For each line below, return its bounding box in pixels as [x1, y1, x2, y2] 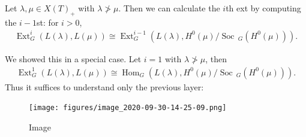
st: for [37, 16, 59, 28]
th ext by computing [226, 2, 301, 14]
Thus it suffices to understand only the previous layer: [5, 80, 204, 93]
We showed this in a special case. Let [5, 52, 142, 65]
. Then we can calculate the [118, 2, 220, 14]
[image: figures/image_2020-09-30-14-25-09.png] [29, 103, 227, 112]
